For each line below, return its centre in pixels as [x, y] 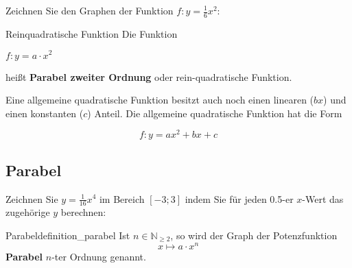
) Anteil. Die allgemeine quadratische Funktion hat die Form [215, 113]
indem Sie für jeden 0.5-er [239, 198]
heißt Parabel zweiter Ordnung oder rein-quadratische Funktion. [149, 76]
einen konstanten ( [45, 113]
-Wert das [323, 198]
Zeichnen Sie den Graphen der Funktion [90, 10]
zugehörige [28, 212]
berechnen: [83, 212]
